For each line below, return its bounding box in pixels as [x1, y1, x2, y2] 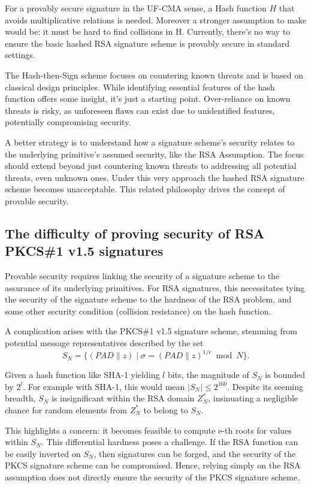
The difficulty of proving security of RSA [5, 223, 265, 242]
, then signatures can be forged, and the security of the [93, 447, 296, 459]
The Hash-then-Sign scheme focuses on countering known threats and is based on [5, 68, 303, 81]
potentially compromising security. [5, 116, 131, 128]
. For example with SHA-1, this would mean [23, 380, 185, 392]
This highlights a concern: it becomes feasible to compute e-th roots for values [5, 424, 292, 436]
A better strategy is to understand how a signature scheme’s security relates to [5, 135, 295, 148]
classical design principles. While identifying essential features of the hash [5, 80, 275, 93]
